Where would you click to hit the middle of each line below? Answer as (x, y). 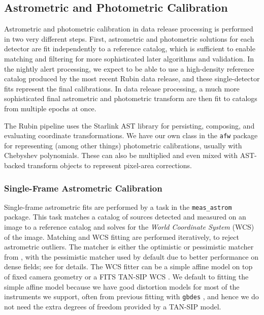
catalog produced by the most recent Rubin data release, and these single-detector (132, 78)
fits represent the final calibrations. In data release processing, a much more (122, 88)
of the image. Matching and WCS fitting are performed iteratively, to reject (122, 237)
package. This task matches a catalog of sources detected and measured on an (125, 217)
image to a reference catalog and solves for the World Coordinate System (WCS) (129, 227)
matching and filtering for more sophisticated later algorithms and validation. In (129, 58)
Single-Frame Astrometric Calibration (83, 188)
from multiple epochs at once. (50, 108)
